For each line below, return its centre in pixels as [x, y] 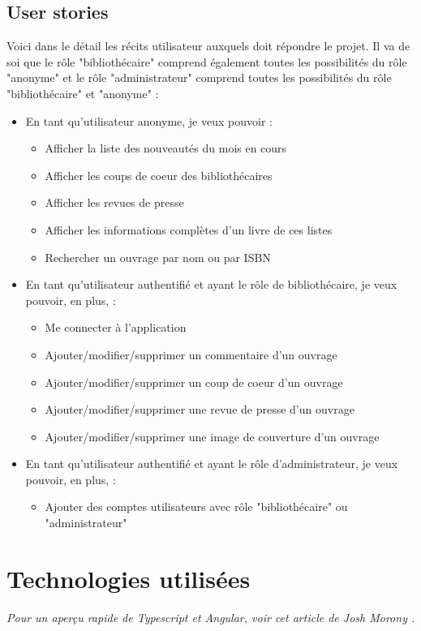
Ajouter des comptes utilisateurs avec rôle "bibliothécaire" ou [196, 507]
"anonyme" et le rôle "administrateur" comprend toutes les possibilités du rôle [199, 77]
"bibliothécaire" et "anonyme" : [83, 93]
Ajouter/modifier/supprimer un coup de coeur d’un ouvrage [194, 382]
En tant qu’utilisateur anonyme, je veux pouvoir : [149, 120]
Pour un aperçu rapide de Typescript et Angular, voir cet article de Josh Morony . [211, 617]
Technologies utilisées [129, 578]
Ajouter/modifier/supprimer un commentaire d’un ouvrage [191, 354]
